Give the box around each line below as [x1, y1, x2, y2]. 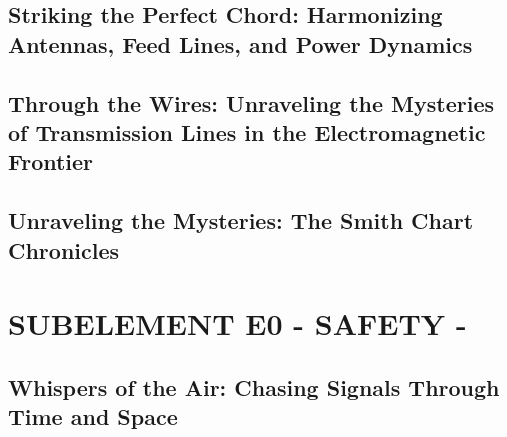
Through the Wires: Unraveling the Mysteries [8, 87, 495, 118]
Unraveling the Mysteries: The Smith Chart [8, 205, 474, 236]
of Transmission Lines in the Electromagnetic [8, 116, 486, 147]
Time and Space [8, 401, 178, 432]
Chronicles [8, 234, 120, 265]
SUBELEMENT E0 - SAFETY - [8, 303, 467, 344]
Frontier [8, 146, 94, 177]
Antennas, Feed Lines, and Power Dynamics [8, 28, 473, 59]
